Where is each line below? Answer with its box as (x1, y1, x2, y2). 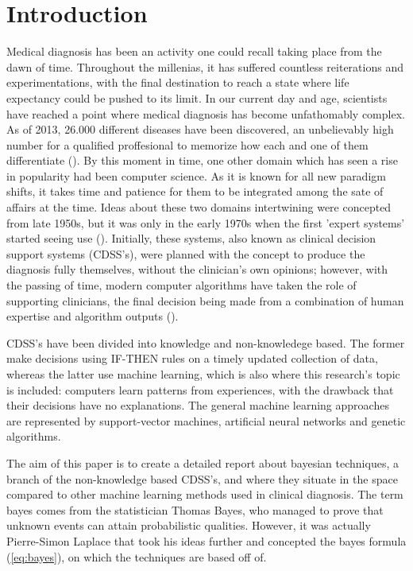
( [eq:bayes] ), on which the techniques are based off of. (6, 548, 267, 565)
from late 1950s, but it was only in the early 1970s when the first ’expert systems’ (6, 214, 405, 231)
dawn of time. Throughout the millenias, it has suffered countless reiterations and (6, 58, 403, 75)
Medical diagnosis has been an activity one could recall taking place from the (6, 43, 382, 60)
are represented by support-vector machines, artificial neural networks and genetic (6, 412, 406, 429)
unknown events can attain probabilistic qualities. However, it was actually (6, 517, 371, 534)
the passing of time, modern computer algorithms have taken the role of (6, 277, 357, 293)
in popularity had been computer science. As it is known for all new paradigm (6, 167, 386, 184)
